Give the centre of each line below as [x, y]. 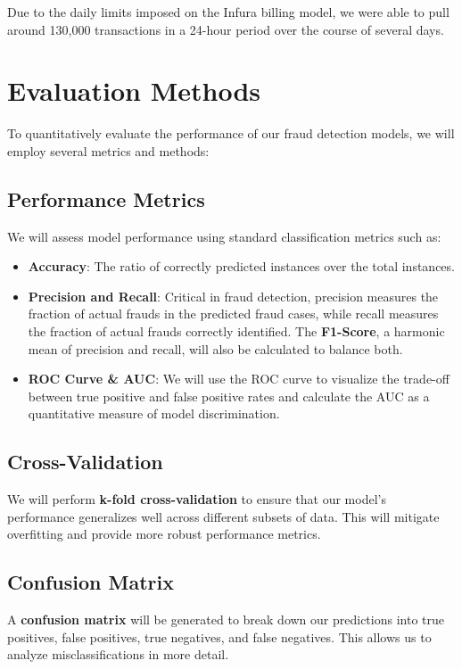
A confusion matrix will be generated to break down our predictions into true [226, 619]
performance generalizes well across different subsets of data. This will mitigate [223, 516]
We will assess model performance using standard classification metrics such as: [224, 236]
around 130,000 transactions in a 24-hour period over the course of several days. [226, 29]
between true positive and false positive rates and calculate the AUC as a [229, 396]
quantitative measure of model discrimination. [154, 413]
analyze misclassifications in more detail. [118, 654]
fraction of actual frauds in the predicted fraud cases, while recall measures [233, 314]
